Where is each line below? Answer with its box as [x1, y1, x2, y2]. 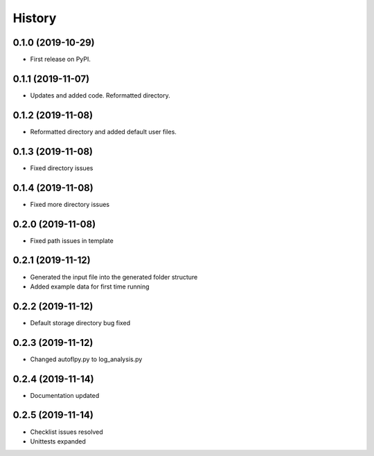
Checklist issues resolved [30, 428, 103, 436]
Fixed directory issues [30, 163, 93, 172]
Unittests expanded [30, 437, 87, 446]
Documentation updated [30, 391, 100, 399]
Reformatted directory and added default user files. [30, 127, 177, 136]
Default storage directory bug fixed [30, 318, 131, 327]
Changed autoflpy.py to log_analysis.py [30, 355, 143, 363]
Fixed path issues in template [30, 236, 114, 245]
